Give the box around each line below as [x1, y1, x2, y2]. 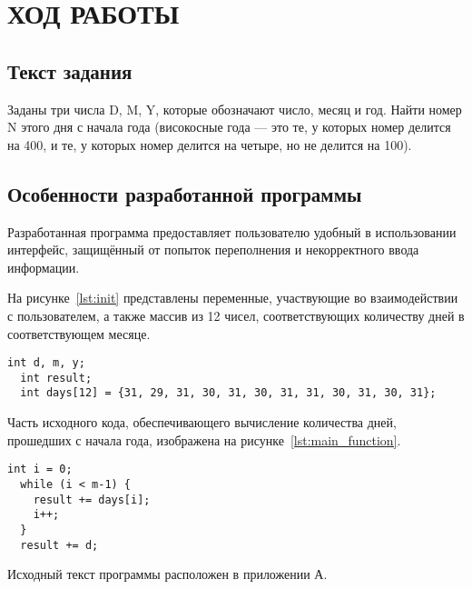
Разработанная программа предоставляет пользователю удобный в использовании [7, 222, 457, 241]
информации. [7, 257, 80, 276]
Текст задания [7, 56, 133, 85]
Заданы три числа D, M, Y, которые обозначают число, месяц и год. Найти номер [7, 99, 462, 118]
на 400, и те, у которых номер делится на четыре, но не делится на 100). [7, 135, 412, 154]
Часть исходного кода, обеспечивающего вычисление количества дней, [7, 413, 397, 432]
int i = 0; [7, 463, 73, 476]
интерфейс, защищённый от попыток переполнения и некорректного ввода [7, 240, 419, 259]
